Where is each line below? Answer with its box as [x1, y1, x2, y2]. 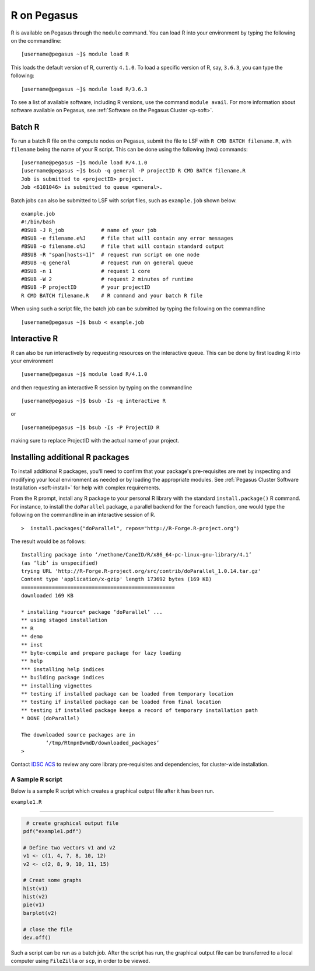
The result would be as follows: [10, 538, 86, 545]
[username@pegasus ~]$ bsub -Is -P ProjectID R [21, 424, 160, 431]
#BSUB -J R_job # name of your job [21, 227, 157, 233]
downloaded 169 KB [21, 592, 74, 599]
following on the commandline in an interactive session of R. [10, 512, 156, 519]
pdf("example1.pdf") [23, 828, 82, 834]
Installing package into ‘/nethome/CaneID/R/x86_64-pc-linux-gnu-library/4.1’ [21, 551, 252, 558]
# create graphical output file [26, 820, 119, 827]
